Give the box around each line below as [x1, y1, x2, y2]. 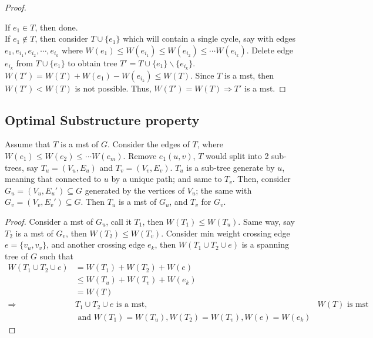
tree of [5, 249, 28, 262]
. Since [190, 69, 214, 81]
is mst [347, 300, 369, 309]
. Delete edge [246, 43, 293, 56]
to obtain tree [68, 56, 117, 69]
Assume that [5, 138, 51, 150]
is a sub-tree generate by [186, 161, 275, 173]
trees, [5, 161, 24, 173]
